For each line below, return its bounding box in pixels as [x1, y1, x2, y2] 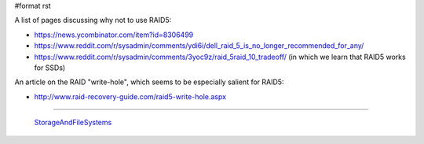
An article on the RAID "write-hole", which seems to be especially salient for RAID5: [14, 77, 284, 87]
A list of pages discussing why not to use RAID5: [14, 16, 172, 25]
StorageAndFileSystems [34, 118, 112, 127]
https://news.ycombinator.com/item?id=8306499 [34, 30, 194, 39]
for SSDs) [34, 63, 66, 72]
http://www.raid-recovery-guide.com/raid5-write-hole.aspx [34, 91, 227, 102]
